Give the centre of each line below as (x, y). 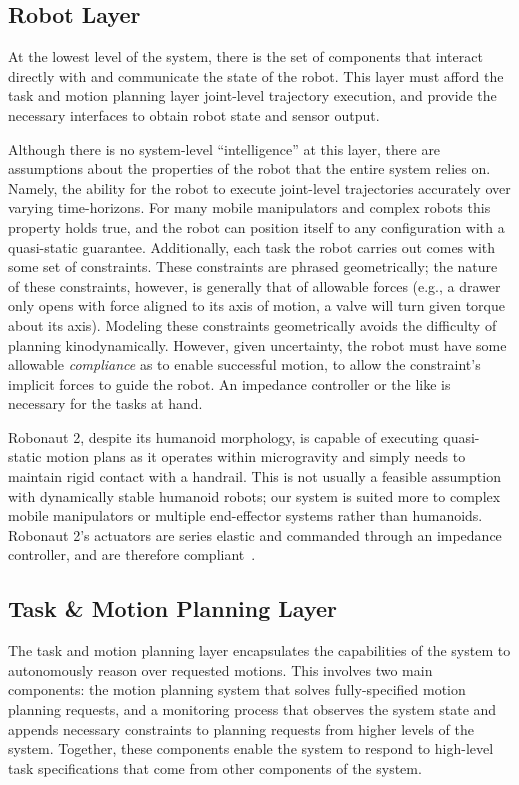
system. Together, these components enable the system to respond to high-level (251, 748)
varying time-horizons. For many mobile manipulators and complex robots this (249, 207)
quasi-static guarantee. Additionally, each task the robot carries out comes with (252, 246)
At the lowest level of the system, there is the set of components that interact (245, 56)
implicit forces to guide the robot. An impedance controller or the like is (229, 383)
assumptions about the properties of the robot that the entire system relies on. (249, 168)
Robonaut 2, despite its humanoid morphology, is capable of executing (223, 436)
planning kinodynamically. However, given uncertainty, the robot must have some (257, 344)
